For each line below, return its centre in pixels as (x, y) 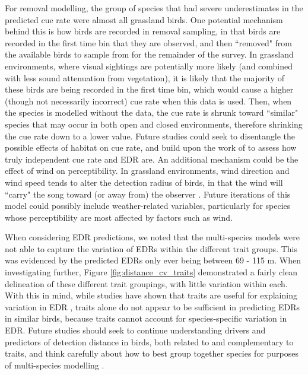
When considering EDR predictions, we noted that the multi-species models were (152, 237)
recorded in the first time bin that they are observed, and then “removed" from (148, 42)
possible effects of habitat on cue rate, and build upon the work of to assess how (151, 147)
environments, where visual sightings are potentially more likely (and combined (149, 66)
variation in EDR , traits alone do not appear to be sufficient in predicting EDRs (153, 306)
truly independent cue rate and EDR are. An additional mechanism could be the (152, 159)
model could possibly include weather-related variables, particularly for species (148, 206)
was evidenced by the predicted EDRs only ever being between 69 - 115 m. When (153, 260)
